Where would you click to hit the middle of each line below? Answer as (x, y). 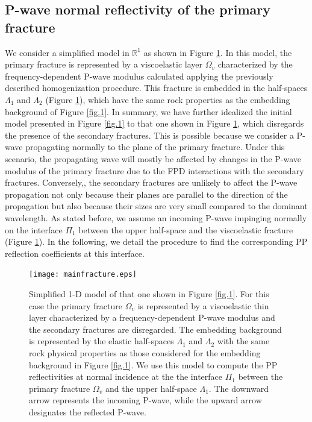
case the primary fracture (76, 305)
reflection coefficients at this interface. (75, 253)
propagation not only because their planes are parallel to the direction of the (146, 194)
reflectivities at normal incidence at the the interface (126, 376)
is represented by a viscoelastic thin (203, 305)
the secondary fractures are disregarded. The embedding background (155, 329)
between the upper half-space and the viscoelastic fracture (186, 229)
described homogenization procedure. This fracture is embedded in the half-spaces (156, 88)
